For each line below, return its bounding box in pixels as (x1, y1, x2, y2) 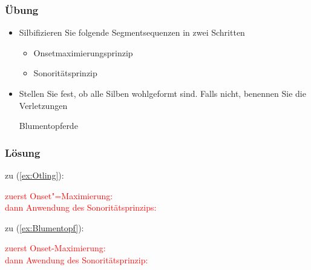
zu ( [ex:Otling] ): (5, 169, 64, 181)
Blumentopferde (19, 119, 78, 132)
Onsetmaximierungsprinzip (33, 46, 133, 59)
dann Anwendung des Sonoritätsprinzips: (5, 201, 157, 214)
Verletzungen (19, 99, 68, 111)
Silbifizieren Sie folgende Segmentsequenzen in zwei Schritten (19, 26, 245, 39)
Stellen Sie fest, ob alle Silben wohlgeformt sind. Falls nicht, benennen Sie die (19, 87, 306, 99)
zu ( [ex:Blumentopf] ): (5, 221, 84, 234)
